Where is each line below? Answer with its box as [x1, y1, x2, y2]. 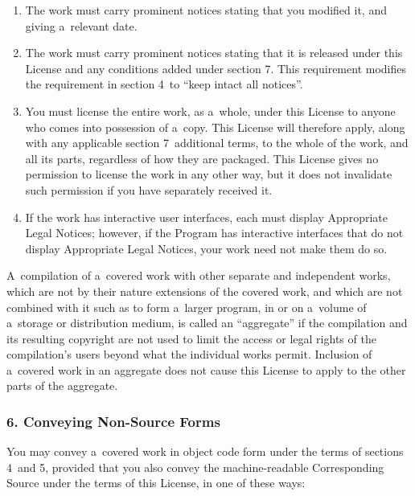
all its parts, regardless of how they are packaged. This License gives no [25, 150, 379, 166]
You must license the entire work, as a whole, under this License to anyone [25, 102, 396, 119]
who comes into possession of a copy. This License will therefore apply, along [25, 118, 405, 135]
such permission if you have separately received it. [25, 181, 273, 198]
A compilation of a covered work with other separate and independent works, [6, 267, 391, 284]
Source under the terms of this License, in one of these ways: [6, 474, 306, 491]
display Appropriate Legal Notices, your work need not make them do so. [25, 240, 388, 256]
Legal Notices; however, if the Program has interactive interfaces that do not [25, 224, 404, 241]
